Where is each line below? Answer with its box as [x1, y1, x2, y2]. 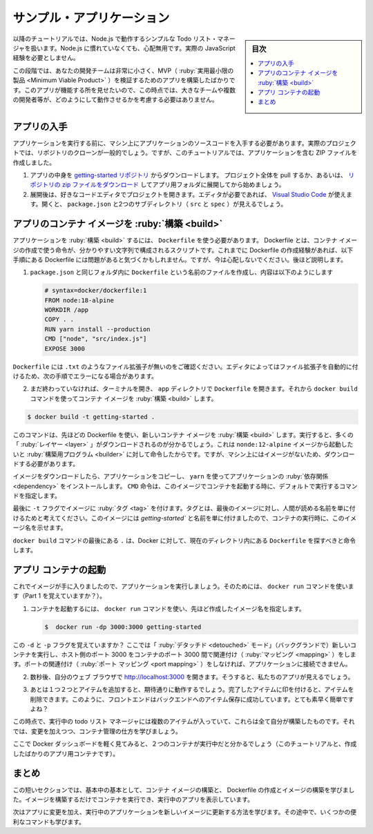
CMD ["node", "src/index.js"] [44, 335, 147, 343]
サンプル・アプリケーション [12, 10, 170, 26]
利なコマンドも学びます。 [12, 817, 86, 826]
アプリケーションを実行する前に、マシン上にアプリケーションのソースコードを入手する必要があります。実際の [12, 139, 326, 147]
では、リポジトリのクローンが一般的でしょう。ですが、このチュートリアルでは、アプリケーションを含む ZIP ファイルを [18, 148, 358, 157]
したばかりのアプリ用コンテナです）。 [12, 749, 119, 757]
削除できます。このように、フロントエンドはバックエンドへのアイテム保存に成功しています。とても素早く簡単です [30, 695, 354, 704]
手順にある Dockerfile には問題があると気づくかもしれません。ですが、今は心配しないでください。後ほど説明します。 [12, 255, 347, 264]
